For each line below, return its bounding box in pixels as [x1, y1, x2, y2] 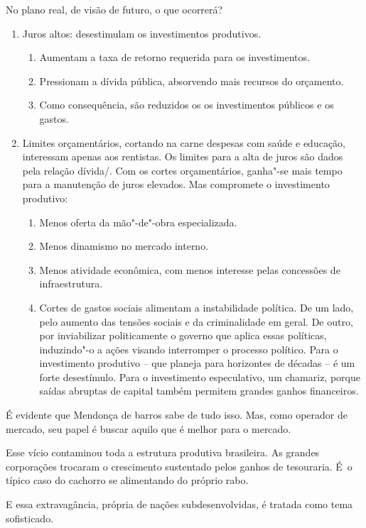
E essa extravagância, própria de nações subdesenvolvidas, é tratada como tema [6, 497, 353, 512]
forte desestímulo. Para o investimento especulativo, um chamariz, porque [39, 369, 360, 384]
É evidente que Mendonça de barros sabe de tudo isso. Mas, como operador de [6, 407, 348, 422]
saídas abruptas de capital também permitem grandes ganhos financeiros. [39, 383, 359, 398]
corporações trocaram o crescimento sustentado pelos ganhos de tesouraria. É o [6, 458, 352, 473]
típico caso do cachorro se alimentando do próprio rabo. [6, 473, 249, 488]
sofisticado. [6, 510, 54, 525]
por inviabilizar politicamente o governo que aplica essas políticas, [39, 328, 327, 343]
